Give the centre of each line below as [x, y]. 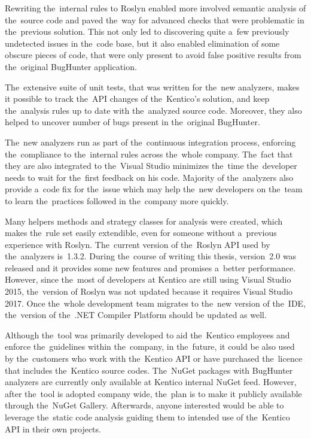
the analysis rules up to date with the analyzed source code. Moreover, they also [153, 110]
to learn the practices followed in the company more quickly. [117, 200]
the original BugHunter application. [71, 66]
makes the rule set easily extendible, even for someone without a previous [141, 233]
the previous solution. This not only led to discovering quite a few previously [147, 31]
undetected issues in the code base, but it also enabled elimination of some [142, 43]
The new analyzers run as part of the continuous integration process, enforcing [150, 142]
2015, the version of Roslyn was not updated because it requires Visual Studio [149, 291]
